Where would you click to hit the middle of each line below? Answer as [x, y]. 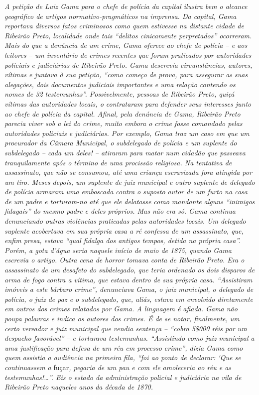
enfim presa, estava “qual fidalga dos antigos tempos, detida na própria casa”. [123, 240]
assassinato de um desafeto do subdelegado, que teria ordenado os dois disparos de [130, 270]
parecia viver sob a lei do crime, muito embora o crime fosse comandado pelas [124, 123]
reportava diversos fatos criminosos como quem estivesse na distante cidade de [124, 26]
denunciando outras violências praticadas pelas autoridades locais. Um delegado [125, 221]
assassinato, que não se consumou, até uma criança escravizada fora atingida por [129, 172]
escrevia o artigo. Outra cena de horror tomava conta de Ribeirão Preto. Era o [125, 260]
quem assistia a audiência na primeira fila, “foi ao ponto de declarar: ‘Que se [123, 357]
